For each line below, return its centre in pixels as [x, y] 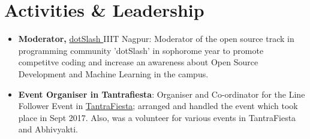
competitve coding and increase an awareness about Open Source [138, 62]
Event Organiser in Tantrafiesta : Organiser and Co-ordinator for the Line [162, 94]
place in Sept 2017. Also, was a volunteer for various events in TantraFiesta [157, 117]
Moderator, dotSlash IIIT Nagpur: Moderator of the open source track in [156, 39]
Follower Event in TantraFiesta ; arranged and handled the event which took [158, 106]
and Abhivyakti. [48, 129]
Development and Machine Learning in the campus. [113, 73]
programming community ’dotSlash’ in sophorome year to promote [141, 50]
